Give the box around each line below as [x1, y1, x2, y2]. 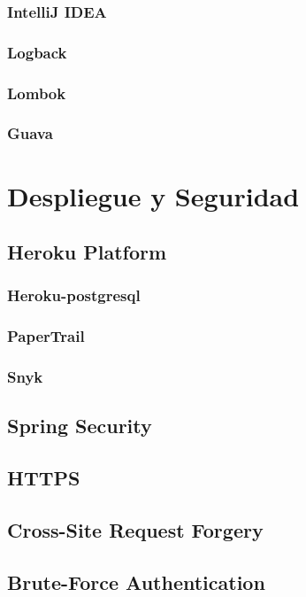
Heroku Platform [7, 238, 167, 266]
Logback [7, 41, 67, 63]
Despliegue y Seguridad [7, 177, 300, 213]
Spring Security [7, 412, 152, 439]
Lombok [7, 81, 66, 104]
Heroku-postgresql [7, 284, 141, 306]
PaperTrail [7, 325, 85, 347]
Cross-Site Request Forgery [7, 516, 264, 544]
